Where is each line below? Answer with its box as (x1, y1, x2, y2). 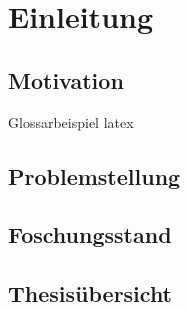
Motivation (8, 64, 124, 95)
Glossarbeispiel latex (8, 111, 134, 132)
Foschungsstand (8, 219, 172, 250)
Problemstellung (8, 160, 181, 191)
